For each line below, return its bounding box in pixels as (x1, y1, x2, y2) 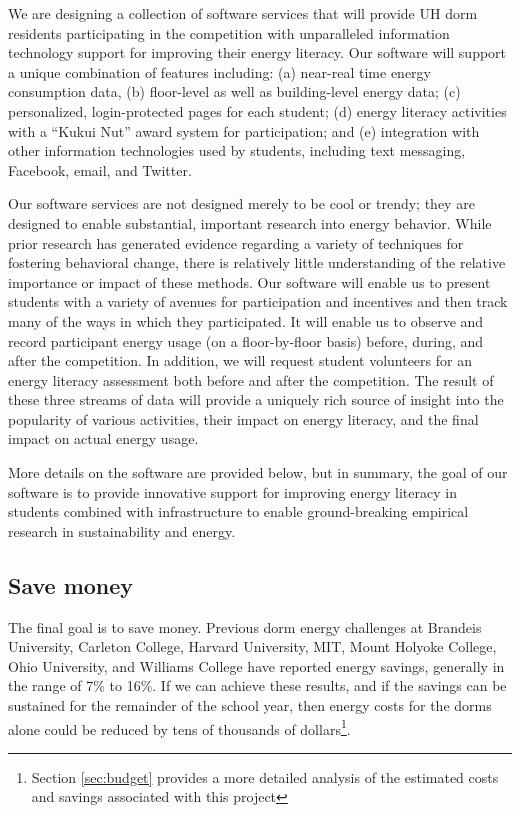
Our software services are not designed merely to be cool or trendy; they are (8, 193, 475, 214)
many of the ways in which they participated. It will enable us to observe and (8, 310, 484, 331)
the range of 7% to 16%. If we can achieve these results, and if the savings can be (8, 675, 507, 696)
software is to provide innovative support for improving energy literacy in (8, 481, 457, 502)
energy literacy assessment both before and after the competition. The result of (8, 369, 494, 390)
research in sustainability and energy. (8, 520, 236, 541)
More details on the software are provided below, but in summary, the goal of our (8, 462, 508, 483)
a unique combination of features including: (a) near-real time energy (8, 61, 431, 82)
